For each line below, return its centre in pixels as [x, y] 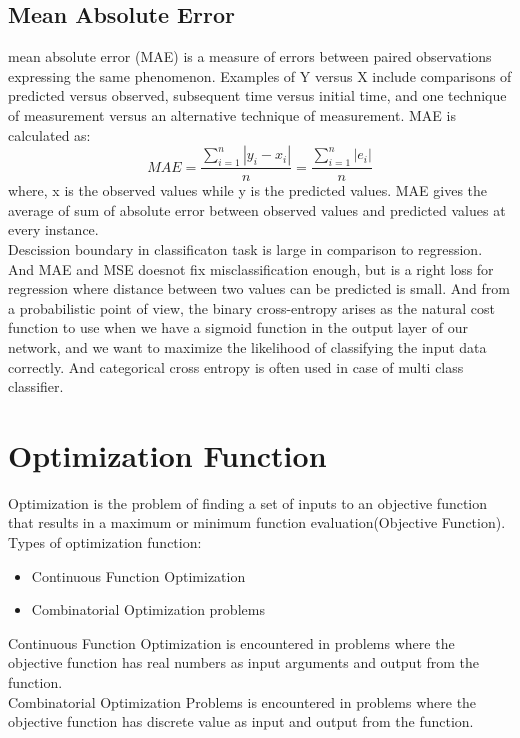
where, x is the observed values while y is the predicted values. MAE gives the [248, 190]
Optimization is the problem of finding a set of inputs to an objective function [248, 502]
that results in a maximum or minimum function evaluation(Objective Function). [257, 522]
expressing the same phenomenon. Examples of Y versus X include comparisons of [260, 75]
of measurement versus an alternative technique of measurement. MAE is [232, 114]
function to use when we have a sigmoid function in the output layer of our [238, 327]
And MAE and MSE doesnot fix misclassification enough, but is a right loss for [251, 268]
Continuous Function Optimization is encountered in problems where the [231, 642]
